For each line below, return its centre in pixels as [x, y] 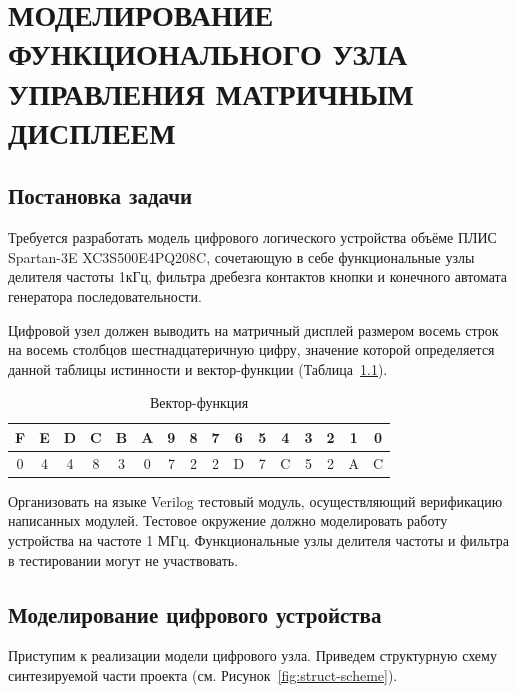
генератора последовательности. [105, 295]
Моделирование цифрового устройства [195, 613]
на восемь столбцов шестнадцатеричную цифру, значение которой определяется [251, 349]
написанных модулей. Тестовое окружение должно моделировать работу [228, 520]
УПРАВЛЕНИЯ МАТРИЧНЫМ [211, 92]
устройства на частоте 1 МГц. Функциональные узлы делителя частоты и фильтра [259, 540]
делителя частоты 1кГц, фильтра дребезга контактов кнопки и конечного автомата [258, 276]
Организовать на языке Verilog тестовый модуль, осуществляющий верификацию [255, 500]
